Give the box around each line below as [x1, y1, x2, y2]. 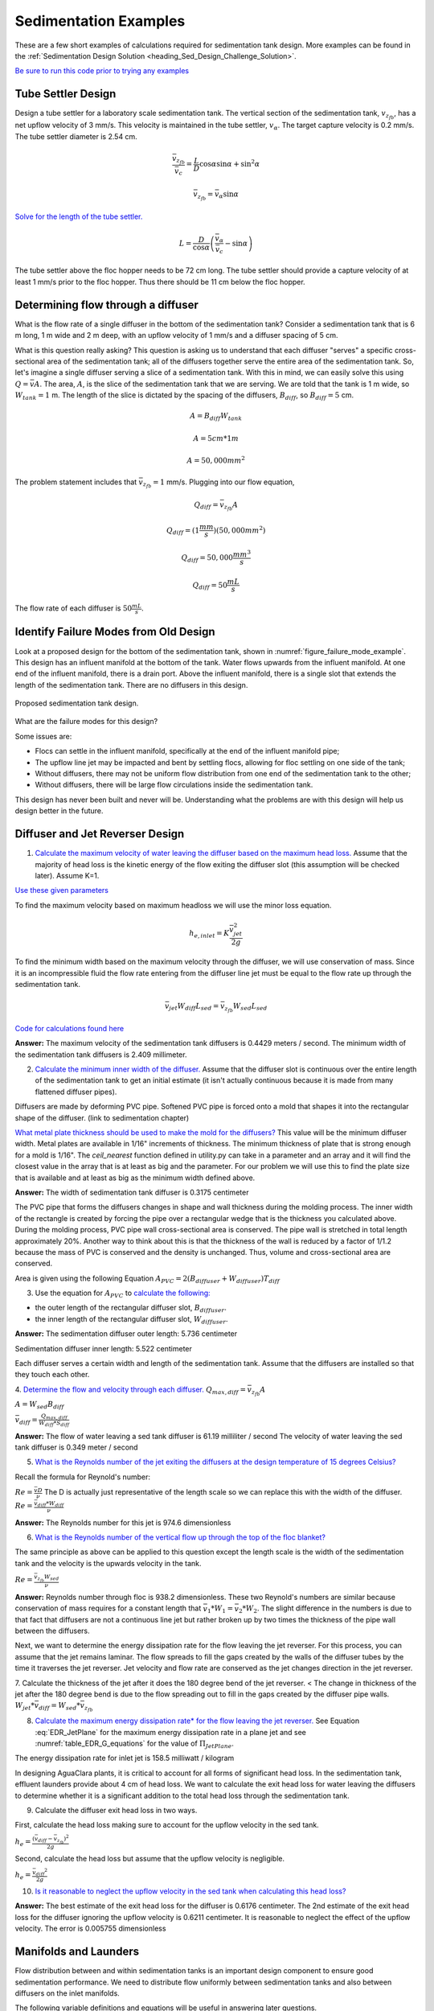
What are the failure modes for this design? [14, 717, 158, 726]
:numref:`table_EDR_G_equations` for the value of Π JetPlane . [35, 1738, 235, 1750]
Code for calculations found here [14, 1023, 125, 1033]
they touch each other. [14, 1370, 90, 1380]
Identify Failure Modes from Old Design [14, 625, 216, 639]
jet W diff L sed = [169, 1001, 219, 1013]
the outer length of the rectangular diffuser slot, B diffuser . [35, 1303, 227, 1314]
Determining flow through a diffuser [14, 298, 199, 311]
